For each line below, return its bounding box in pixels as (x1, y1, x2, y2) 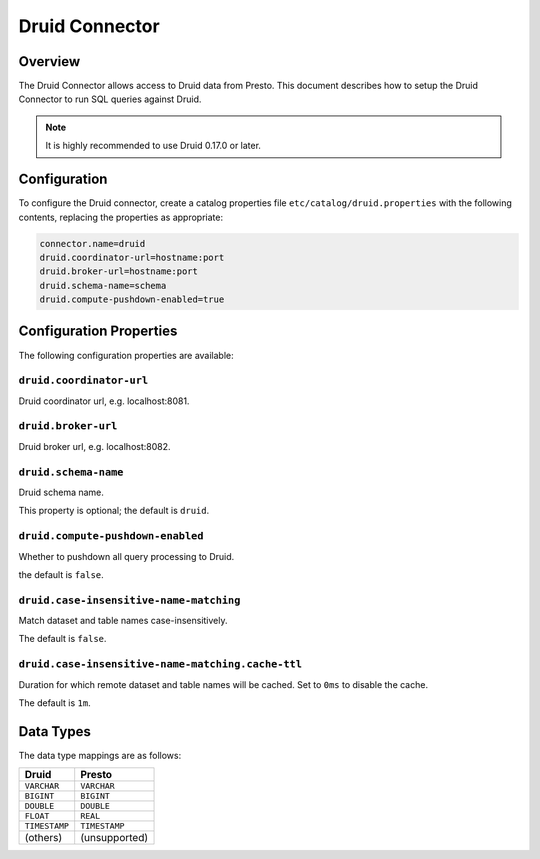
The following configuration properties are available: (18, 349, 234, 361)
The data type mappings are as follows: (18, 749, 182, 761)
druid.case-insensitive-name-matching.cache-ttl (18, 658, 303, 671)
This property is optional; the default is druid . (18, 505, 210, 517)
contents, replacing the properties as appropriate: (18, 211, 224, 223)
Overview (18, 53, 81, 70)
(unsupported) (80, 831, 149, 845)
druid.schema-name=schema (39, 280, 167, 291)
